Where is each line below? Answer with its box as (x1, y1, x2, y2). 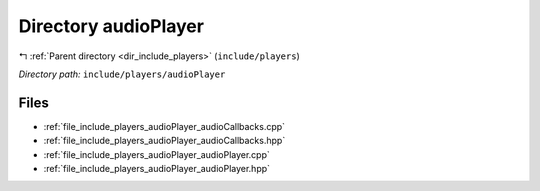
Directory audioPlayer (18, 15, 205, 37)
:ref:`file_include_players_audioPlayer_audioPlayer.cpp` (43, 148, 270, 160)
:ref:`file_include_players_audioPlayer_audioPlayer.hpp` (43, 163, 270, 175)
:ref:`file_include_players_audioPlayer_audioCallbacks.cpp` (43, 120, 285, 132)
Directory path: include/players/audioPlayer (18, 68, 226, 80)
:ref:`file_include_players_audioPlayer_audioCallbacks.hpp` (43, 135, 286, 147)
